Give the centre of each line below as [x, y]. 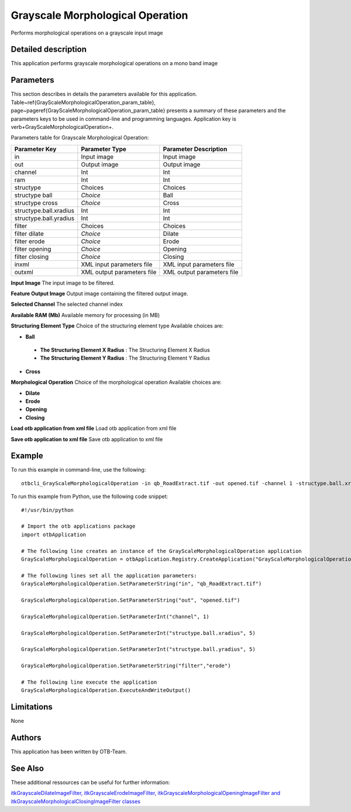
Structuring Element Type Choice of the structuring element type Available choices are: [117, 326]
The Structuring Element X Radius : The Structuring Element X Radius [125, 350]
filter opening [33, 249]
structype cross [36, 203]
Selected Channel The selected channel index [67, 304]
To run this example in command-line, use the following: [78, 470]
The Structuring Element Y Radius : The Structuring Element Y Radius [125, 358]
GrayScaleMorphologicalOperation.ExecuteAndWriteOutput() [106, 690]
